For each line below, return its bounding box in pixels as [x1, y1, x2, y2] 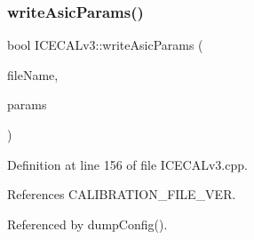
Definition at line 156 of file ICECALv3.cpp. [7, 155, 248, 173]
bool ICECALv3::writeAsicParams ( [7, 36, 203, 54]
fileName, [7, 65, 59, 84]
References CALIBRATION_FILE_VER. [7, 185, 236, 204]
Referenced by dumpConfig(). [7, 214, 168, 233]
